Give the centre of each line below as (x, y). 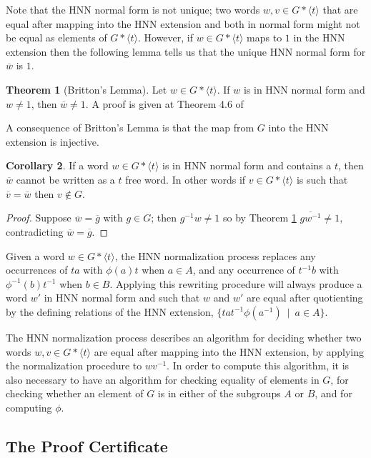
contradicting (35, 232)
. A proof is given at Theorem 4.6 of (164, 103)
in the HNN (319, 38)
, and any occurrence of (244, 270)
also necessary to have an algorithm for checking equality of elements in (163, 379)
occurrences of (37, 270)
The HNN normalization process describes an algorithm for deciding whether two (184, 337)
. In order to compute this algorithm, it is (258, 365)
